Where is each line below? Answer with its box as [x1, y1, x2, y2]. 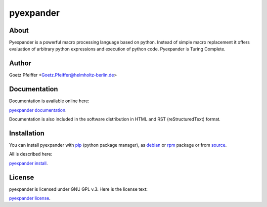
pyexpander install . [9, 160, 48, 166]
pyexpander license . [9, 195, 50, 201]
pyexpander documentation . [9, 107, 67, 113]
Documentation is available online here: [9, 98, 89, 104]
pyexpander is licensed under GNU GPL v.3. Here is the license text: [9, 186, 148, 192]
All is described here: [9, 151, 52, 157]
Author [9, 59, 32, 68]
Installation [9, 129, 44, 137]
